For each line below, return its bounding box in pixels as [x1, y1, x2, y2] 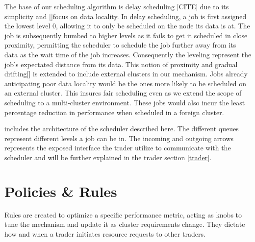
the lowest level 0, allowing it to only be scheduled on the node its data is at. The [4, 21, 250, 31]
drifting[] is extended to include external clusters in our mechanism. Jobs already [4, 69, 248, 79]
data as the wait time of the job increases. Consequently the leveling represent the [4, 49, 252, 59]
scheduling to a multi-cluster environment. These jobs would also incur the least [4, 97, 245, 107]
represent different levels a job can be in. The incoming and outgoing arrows [4, 133, 234, 143]
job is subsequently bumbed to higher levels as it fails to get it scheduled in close [4, 30, 248, 40]
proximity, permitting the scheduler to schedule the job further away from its [4, 40, 236, 50]
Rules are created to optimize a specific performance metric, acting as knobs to [4, 209, 242, 219]
